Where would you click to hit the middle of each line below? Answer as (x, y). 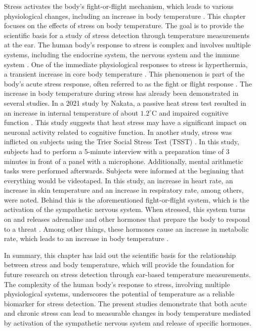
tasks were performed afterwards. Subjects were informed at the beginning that (124, 171)
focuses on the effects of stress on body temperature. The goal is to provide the (124, 25)
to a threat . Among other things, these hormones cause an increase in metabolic (127, 228)
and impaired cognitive (193, 112)
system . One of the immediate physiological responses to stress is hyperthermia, (126, 64)
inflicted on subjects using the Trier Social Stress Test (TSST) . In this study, (122, 142)
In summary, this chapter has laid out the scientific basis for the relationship (120, 255)
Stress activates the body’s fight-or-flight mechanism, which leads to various (119, 6)
